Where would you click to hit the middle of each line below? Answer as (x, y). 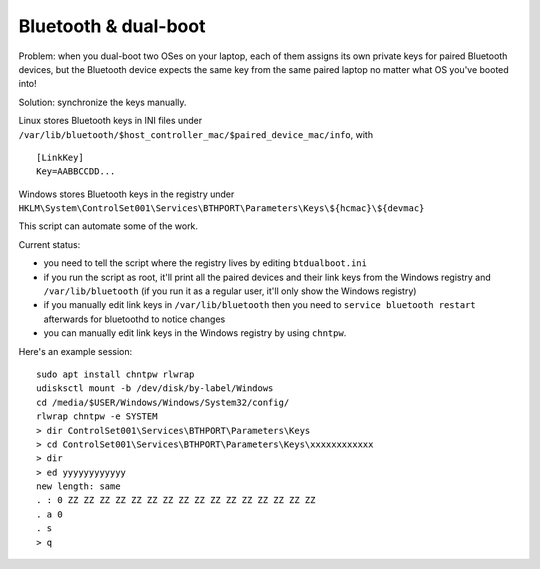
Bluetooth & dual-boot (112, 26)
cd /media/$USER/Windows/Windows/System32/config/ (163, 402)
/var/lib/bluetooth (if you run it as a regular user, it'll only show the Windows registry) (230, 291)
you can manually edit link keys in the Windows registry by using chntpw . (195, 333)
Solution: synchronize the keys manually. (102, 102)
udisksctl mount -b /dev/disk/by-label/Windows (155, 388)
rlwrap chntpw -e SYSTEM (97, 416)
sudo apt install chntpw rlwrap (115, 374)
